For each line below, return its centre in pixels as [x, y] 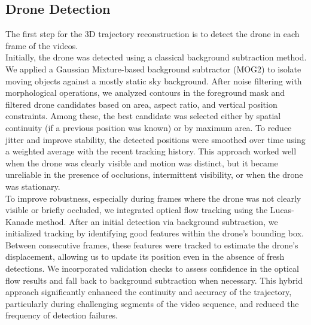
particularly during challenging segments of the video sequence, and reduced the [152, 303]
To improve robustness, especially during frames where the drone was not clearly [153, 198]
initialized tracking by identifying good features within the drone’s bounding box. [155, 233]
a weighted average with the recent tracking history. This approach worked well [151, 151]
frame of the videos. [42, 45]
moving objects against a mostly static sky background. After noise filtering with [154, 81]
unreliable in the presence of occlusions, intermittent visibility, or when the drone [154, 174]
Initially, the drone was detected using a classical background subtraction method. [156, 57]
